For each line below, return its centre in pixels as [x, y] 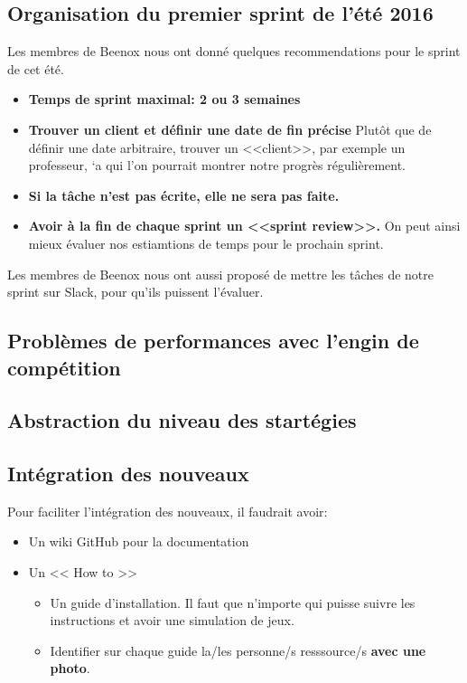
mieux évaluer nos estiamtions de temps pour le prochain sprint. [206, 243]
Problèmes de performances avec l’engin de [213, 341]
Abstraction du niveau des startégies [182, 420]
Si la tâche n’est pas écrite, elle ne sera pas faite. [184, 195]
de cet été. [36, 68]
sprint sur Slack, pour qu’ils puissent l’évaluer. [135, 292]
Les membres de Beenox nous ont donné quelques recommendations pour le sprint [234, 51]
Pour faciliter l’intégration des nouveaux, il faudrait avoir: [168, 511]
